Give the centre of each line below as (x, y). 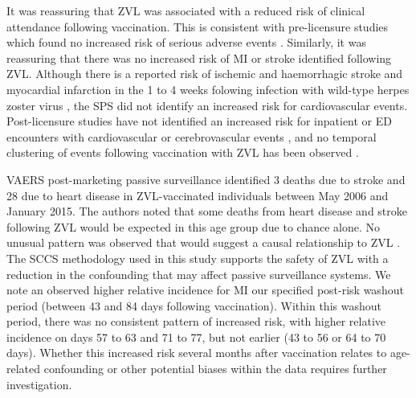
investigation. (39, 384)
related (24, 369)
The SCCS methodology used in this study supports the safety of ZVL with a (198, 258)
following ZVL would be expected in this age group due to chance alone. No (194, 226)
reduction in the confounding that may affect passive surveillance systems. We (199, 274)
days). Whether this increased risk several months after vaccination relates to (197, 353)
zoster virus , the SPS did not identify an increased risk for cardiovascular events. (207, 105)
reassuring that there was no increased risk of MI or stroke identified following (199, 57)
